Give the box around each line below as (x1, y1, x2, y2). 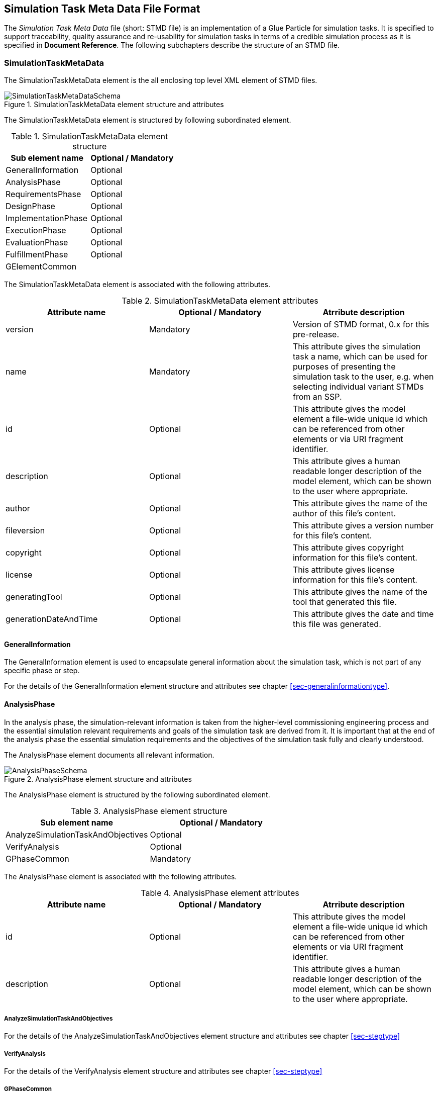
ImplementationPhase (6, 213, 87, 224)
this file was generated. (292, 619, 381, 629)
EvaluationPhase (6, 237, 68, 248)
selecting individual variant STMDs (292, 382, 424, 392)
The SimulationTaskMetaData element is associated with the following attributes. (4, 280, 271, 289)
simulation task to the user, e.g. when (292, 372, 434, 382)
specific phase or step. (4, 666, 80, 675)
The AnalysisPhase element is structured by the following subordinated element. (4, 790, 270, 799)
